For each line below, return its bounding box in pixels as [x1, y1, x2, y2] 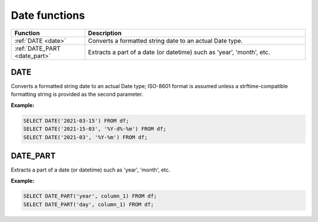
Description [88, 29, 122, 37]
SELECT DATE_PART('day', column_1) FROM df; [23, 201, 154, 208]
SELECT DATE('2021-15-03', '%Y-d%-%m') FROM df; [23, 126, 167, 132]
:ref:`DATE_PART [14, 44, 61, 52]
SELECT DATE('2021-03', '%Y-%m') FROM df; [23, 134, 148, 140]
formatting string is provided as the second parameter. [11, 91, 144, 98]
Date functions [11, 9, 85, 22]
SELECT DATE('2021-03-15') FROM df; [23, 117, 130, 124]
